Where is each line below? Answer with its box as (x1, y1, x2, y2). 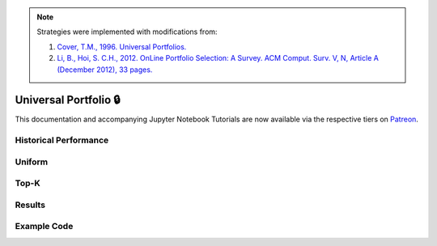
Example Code (15, 221, 74, 232)
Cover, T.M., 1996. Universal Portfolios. (57, 41, 187, 52)
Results (15, 199, 46, 210)
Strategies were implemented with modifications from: (36, 27, 218, 36)
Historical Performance (15, 134, 109, 146)
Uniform (15, 156, 49, 168)
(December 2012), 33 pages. (57, 65, 153, 74)
